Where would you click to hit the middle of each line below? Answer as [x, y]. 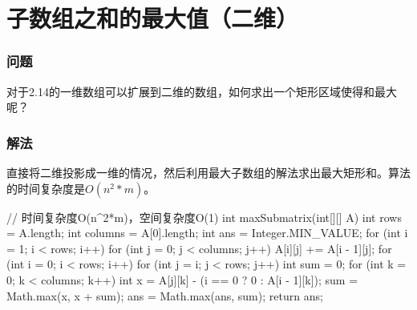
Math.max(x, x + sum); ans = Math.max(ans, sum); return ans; [165, 295]
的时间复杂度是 [46, 188]
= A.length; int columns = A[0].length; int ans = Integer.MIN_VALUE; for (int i [207, 233]
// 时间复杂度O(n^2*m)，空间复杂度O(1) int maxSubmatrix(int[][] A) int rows [204, 217]
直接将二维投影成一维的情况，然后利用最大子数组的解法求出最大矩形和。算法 [208, 172]
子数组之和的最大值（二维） [153, 18]
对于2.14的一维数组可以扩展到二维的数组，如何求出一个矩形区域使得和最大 [202, 91]
